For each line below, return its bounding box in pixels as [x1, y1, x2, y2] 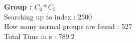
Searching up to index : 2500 [4, 11, 92, 21]
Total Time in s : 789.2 [4, 30, 75, 41]
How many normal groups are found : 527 [4, 21, 132, 31]
